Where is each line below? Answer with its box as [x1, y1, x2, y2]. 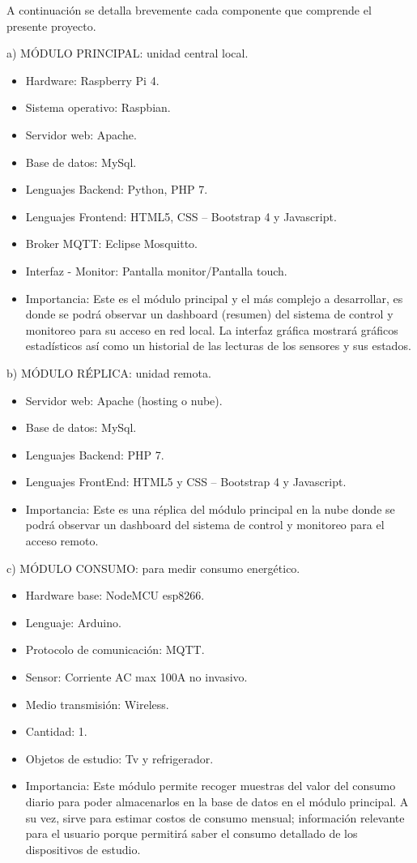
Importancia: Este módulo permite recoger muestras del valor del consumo [25, 777, 396, 794]
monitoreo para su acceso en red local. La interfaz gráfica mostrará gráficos [25, 321, 398, 338]
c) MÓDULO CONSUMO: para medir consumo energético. [6, 559, 300, 576]
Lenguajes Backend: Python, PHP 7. [25, 181, 208, 198]
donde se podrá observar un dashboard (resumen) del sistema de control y [25, 305, 394, 323]
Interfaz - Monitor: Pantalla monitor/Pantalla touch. [25, 262, 287, 279]
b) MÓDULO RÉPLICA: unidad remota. [6, 364, 211, 381]
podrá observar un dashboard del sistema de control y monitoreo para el [25, 516, 385, 533]
